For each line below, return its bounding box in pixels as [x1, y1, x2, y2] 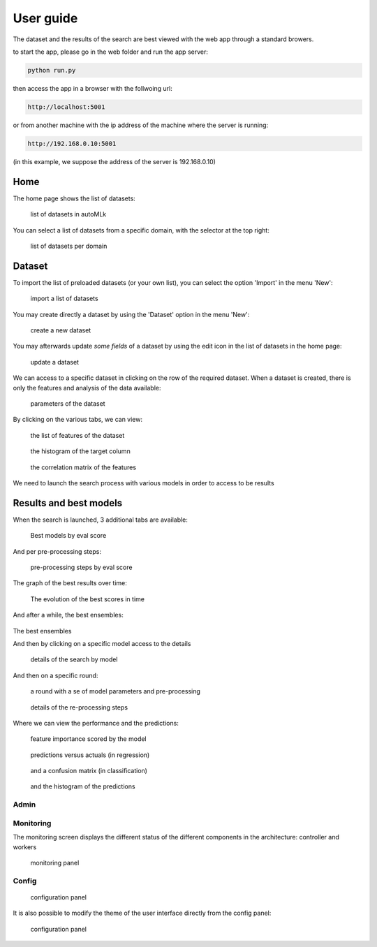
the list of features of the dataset [30, 431, 125, 439]
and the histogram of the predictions [30, 782, 135, 791]
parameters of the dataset [30, 399, 105, 408]
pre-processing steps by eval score [30, 563, 133, 571]
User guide [13, 10, 78, 26]
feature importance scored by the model [30, 735, 147, 743]
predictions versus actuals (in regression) [30, 751, 150, 759]
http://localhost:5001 [27, 103, 105, 111]
